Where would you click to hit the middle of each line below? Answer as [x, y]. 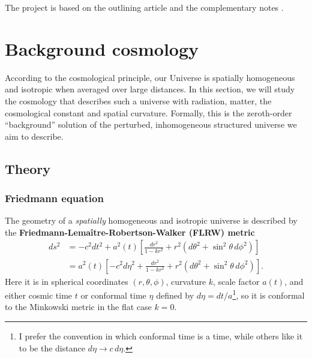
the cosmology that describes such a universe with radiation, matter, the [138, 100]
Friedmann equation [54, 198]
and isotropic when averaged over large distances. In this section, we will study [150, 89]
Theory [28, 168]
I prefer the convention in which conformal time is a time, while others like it [161, 336]
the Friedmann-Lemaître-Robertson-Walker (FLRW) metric [130, 232]
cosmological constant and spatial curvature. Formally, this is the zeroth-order [148, 112]
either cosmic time [39, 295]
